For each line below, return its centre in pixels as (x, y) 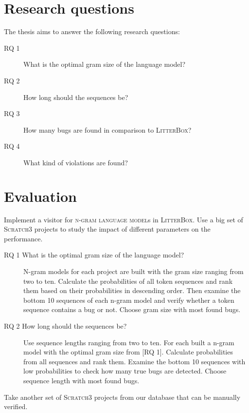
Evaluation (40, 196)
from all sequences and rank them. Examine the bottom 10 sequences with (134, 361)
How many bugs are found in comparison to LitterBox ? (107, 129)
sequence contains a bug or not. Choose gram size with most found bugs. (132, 309)
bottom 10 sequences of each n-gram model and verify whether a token (129, 300)
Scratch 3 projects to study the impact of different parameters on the (107, 229)
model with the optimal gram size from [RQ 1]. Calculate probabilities (128, 352)
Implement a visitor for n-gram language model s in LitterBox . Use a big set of (124, 219)
